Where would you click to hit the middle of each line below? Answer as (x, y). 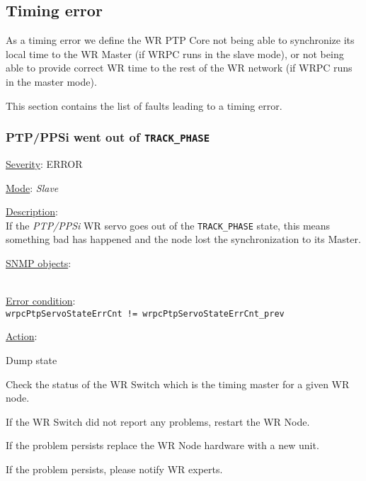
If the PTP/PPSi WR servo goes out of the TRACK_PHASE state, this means (168, 225)
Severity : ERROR (44, 163)
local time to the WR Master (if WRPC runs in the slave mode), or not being (175, 53)
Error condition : (41, 301)
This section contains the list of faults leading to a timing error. (144, 105)
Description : (32, 211)
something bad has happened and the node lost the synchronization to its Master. (183, 239)
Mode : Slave (32, 187)
